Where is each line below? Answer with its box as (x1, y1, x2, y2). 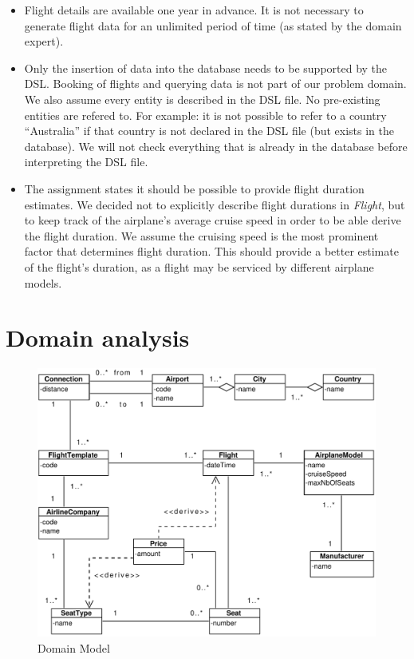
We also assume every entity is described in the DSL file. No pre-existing (24, 90, 380, 107)
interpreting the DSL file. (24, 153, 148, 170)
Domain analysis (6, 321, 190, 354)
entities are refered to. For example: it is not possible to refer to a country (24, 106, 387, 123)
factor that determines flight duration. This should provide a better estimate (24, 243, 399, 260)
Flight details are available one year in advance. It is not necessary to (24, 2, 364, 18)
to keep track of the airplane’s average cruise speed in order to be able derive (24, 212, 401, 228)
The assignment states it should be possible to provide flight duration (24, 180, 365, 197)
